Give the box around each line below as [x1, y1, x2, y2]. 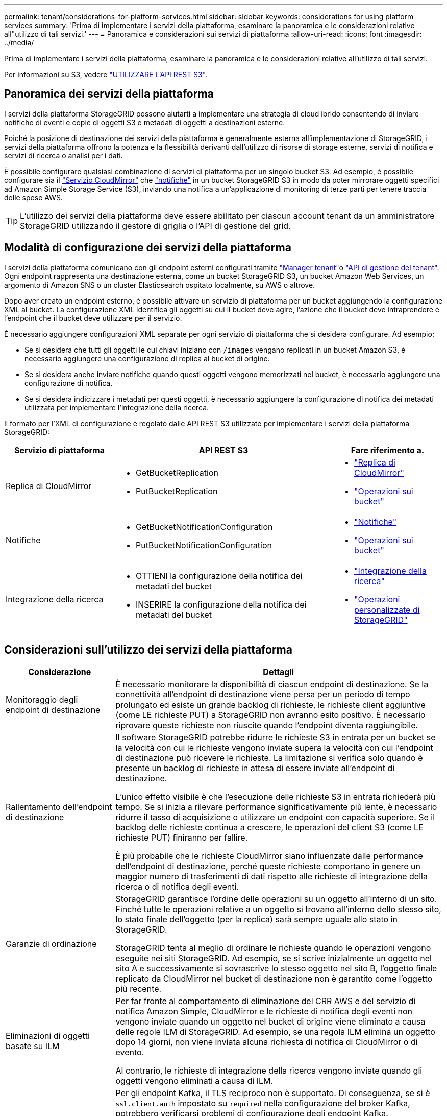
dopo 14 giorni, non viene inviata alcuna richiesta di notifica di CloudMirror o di [115, 1036, 418, 1047]
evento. [115, 1047, 144, 1057]
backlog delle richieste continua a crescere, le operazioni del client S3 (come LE [115, 822, 424, 832]
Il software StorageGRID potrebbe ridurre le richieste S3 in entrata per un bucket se [115, 732, 436, 742]
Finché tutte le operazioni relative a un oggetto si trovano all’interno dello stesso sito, [115, 903, 441, 914]
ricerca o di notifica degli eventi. [115, 881, 239, 892]
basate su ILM [6, 1040, 60, 1051]
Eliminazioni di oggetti [6, 1030, 90, 1041]
